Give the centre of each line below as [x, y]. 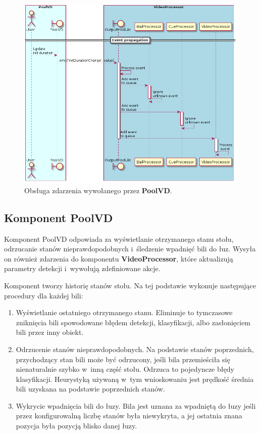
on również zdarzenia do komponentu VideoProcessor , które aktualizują [119, 258]
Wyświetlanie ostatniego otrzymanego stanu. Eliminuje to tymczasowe [124, 312]
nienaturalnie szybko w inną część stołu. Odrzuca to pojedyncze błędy [125, 369]
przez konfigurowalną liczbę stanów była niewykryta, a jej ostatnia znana [129, 416]
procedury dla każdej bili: [44, 295]
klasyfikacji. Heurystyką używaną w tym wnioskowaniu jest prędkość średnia [135, 379]
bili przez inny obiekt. [50, 332]
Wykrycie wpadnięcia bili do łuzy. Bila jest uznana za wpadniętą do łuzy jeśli [136, 405]
